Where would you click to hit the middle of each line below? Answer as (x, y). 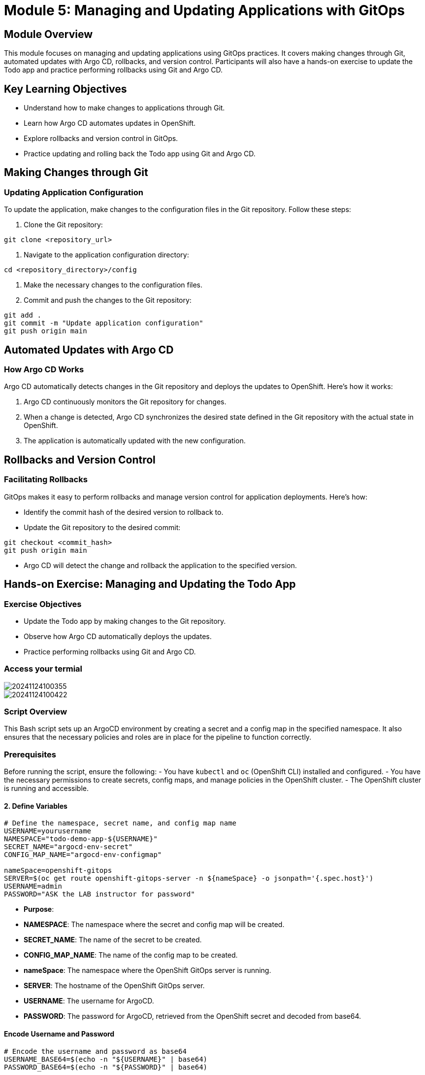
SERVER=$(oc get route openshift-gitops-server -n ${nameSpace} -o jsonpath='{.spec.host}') (189, 878)
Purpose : (39, 909)
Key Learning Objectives (65, 89)
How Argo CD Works (44, 370)
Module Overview (49, 34)
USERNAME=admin (33, 886)
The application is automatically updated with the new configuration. (135, 441)
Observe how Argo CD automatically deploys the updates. (118, 636)
